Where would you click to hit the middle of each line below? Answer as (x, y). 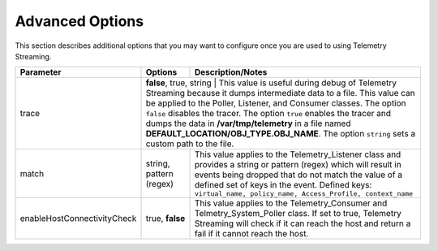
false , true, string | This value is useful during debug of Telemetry (271, 83)
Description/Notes (231, 72)
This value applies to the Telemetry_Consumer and (291, 203)
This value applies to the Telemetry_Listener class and (298, 154)
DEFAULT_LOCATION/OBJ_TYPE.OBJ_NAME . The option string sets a (281, 134)
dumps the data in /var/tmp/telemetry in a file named (248, 123)
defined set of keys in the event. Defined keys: (283, 185)
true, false (165, 219)
